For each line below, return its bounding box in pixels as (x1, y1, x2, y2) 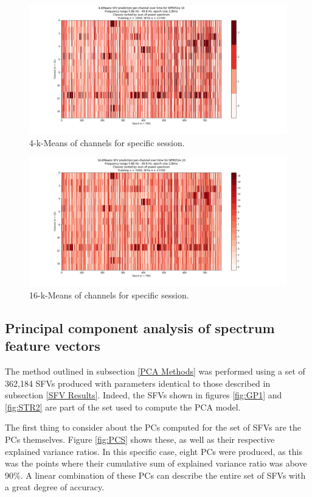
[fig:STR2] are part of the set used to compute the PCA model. (5, 400, 241, 413)
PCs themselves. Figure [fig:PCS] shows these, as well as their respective (5, 432, 275, 445)
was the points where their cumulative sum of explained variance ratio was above (5, 457, 307, 470)
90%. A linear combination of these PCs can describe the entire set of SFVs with (5, 468, 306, 481)
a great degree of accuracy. (5, 481, 105, 493)
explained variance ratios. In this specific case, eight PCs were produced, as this (5, 445, 302, 457)
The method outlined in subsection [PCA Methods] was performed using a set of (5, 364, 305, 377)
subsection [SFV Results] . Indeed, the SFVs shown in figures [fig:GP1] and (5, 389, 282, 401)
